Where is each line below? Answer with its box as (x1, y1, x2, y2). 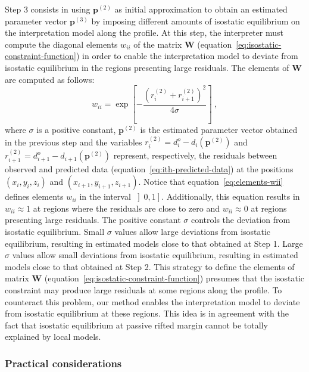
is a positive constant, (36, 123, 116, 136)
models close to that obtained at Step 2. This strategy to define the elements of (5, 260, 295, 272)
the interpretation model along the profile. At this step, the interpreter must (5, 26, 283, 39)
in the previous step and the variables (5, 135, 142, 148)
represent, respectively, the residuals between (113, 149, 277, 162)
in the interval (79, 190, 131, 203)
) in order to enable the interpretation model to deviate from (76, 49, 298, 62)
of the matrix (133, 38, 182, 50)
